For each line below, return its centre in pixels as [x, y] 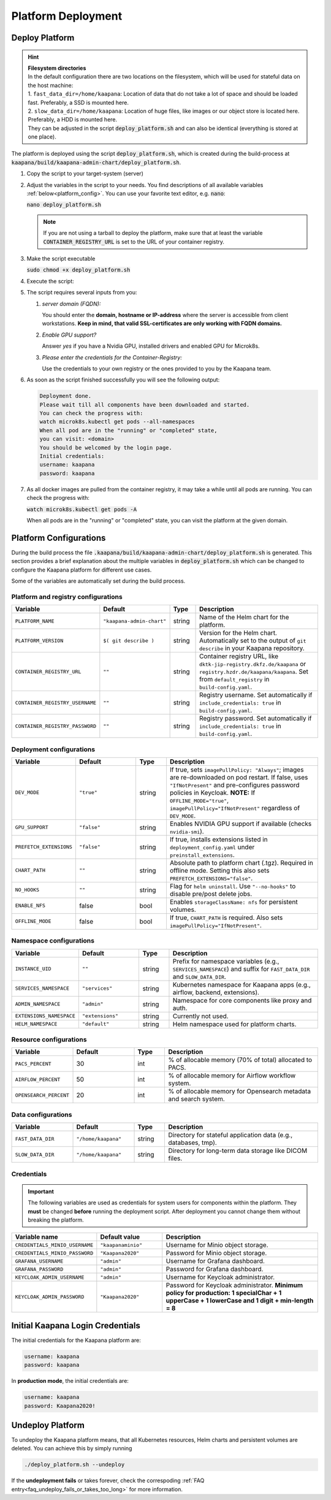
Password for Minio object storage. [216, 1253]
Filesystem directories [57, 68]
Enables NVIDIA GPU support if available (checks [241, 824]
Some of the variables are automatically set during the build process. [98, 581]
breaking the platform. [56, 1220]
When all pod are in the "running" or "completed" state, [128, 430]
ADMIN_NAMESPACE [38, 1004]
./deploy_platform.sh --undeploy [74, 1465]
